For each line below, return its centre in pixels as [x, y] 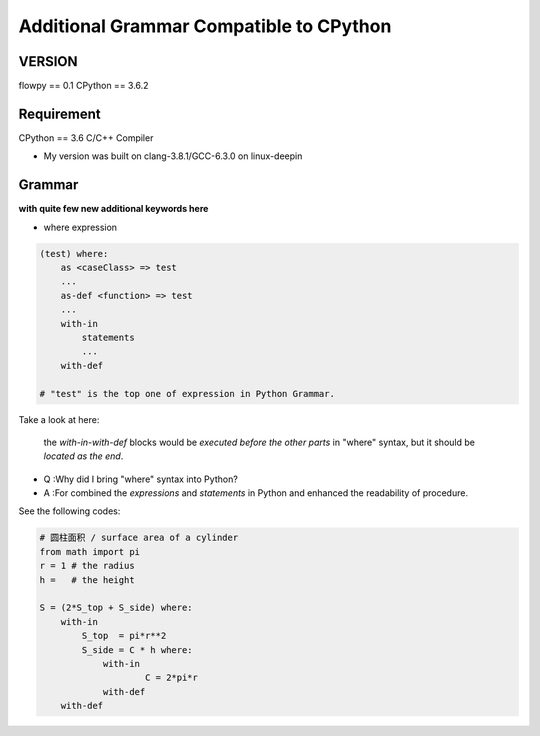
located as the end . [83, 456]
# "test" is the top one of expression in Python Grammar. [187, 393]
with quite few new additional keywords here [113, 209]
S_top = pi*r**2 [124, 636]
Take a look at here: [59, 419]
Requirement [60, 113]
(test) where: [74, 253]
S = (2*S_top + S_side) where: [116, 608]
